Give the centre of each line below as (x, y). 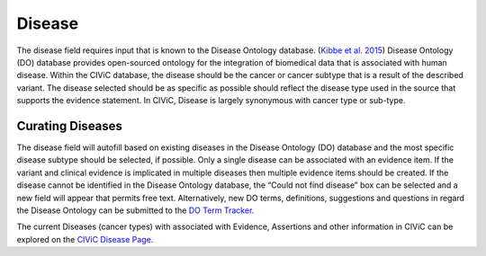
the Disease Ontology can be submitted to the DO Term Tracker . (135, 210)
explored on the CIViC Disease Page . (85, 239)
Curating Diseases (70, 126)
